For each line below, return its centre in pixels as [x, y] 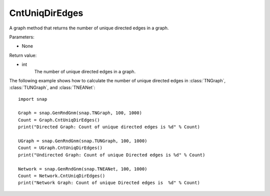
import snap [33, 99]
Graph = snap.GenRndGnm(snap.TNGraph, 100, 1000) [80, 113]
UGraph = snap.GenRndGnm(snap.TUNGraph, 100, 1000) [83, 141]
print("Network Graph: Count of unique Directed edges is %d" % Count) [109, 183]
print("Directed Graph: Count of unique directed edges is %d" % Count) [109, 127]
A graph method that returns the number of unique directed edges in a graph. [89, 28]
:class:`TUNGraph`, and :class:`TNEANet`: [52, 88]
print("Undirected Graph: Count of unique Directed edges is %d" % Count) [112, 155]
